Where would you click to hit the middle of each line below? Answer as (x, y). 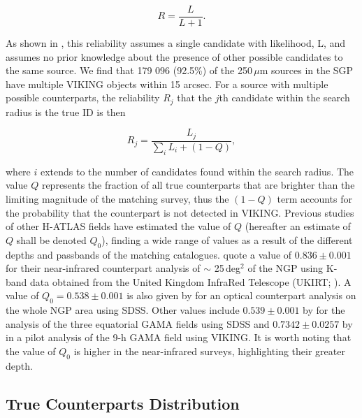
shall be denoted (51, 239)
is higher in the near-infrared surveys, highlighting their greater (209, 351)
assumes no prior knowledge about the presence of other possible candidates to (174, 56)
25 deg (227, 268)
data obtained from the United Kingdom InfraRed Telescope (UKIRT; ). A (191, 281)
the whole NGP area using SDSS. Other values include (123, 310)
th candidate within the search (284, 98)
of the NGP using (285, 268)
